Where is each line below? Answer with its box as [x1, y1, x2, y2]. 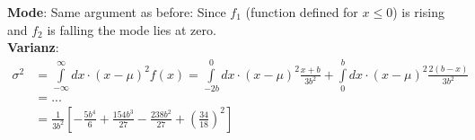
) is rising [392, 3, 444, 21]
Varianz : [7, 38, 59, 57]
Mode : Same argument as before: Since [7, 3, 226, 21]
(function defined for [245, 3, 358, 21]
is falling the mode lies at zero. [47, 20, 216, 39]
